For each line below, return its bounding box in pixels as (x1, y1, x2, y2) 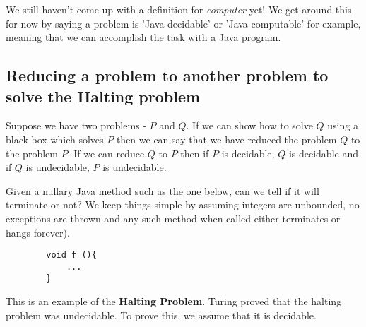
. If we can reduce (67, 145, 145, 160)
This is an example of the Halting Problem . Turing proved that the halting (6, 294, 342, 309)
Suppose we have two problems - (6, 118, 146, 133)
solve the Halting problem (6, 85, 201, 107)
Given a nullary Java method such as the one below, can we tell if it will (6, 183, 319, 198)
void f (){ (46, 250, 97, 261)
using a (327, 118, 358, 133)
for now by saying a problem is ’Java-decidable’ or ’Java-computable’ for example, (6, 16, 361, 30)
